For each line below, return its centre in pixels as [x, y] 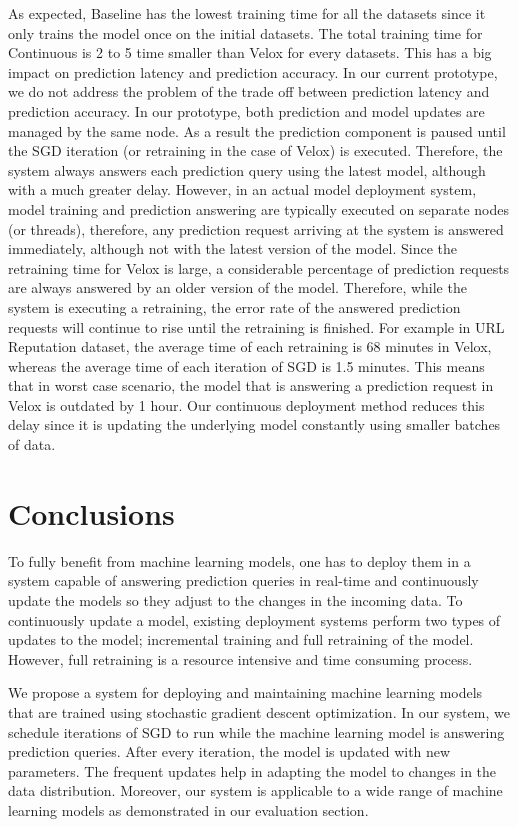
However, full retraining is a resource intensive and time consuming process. [240, 658]
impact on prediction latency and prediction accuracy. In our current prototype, [253, 71]
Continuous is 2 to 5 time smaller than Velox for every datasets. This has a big [250, 52]
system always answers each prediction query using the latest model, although [247, 169]
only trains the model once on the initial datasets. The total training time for [245, 32]
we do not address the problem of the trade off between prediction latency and [249, 91]
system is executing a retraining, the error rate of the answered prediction [234, 306]
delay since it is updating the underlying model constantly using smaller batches [254, 424]
